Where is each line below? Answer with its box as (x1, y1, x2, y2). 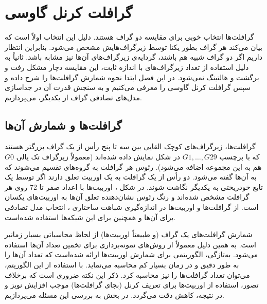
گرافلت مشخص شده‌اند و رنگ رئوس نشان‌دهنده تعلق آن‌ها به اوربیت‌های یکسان (5, 191, 250, 202)
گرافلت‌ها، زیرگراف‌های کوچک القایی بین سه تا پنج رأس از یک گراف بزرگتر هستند (5, 141, 256, 152)
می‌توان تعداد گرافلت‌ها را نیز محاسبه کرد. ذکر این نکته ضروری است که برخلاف (5, 269, 250, 280)
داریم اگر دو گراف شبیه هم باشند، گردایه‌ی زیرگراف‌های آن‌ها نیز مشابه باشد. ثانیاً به (5, 51, 262, 62)
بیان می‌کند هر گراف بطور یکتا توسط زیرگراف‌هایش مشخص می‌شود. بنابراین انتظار (5, 41, 262, 52)
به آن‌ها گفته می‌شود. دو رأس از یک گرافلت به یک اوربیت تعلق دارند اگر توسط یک (5, 171, 257, 182)
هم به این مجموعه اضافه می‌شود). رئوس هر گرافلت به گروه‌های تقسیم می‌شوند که (5, 161, 262, 172)
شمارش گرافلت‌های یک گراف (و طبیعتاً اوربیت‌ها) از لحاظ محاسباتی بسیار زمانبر (5, 229, 253, 240)
